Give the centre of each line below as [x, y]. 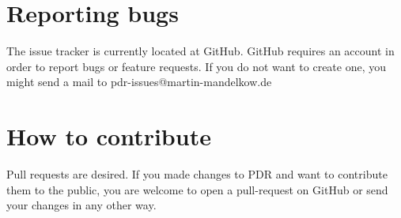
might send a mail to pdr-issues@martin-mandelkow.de [139, 82]
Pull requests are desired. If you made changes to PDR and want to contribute [197, 174]
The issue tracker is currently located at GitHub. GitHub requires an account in [200, 51]
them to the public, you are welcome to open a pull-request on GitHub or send [197, 189]
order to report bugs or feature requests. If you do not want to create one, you [197, 66]
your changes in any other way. [81, 205]
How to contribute [109, 136]
